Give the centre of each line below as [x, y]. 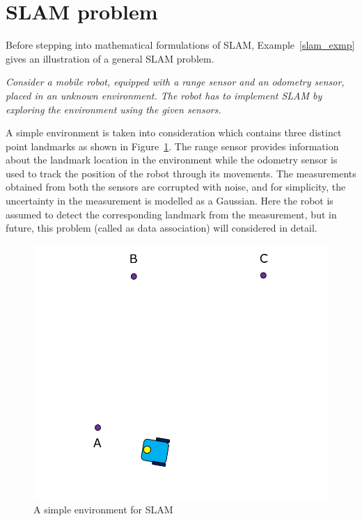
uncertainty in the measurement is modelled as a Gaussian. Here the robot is [170, 201]
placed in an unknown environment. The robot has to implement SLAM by [164, 95]
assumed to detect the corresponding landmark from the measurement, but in [171, 214]
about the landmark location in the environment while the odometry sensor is [172, 160]
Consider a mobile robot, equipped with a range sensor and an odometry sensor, [175, 82]
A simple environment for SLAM [103, 510]
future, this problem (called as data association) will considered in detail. [162, 228]
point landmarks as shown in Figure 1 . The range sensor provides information [172, 146]
